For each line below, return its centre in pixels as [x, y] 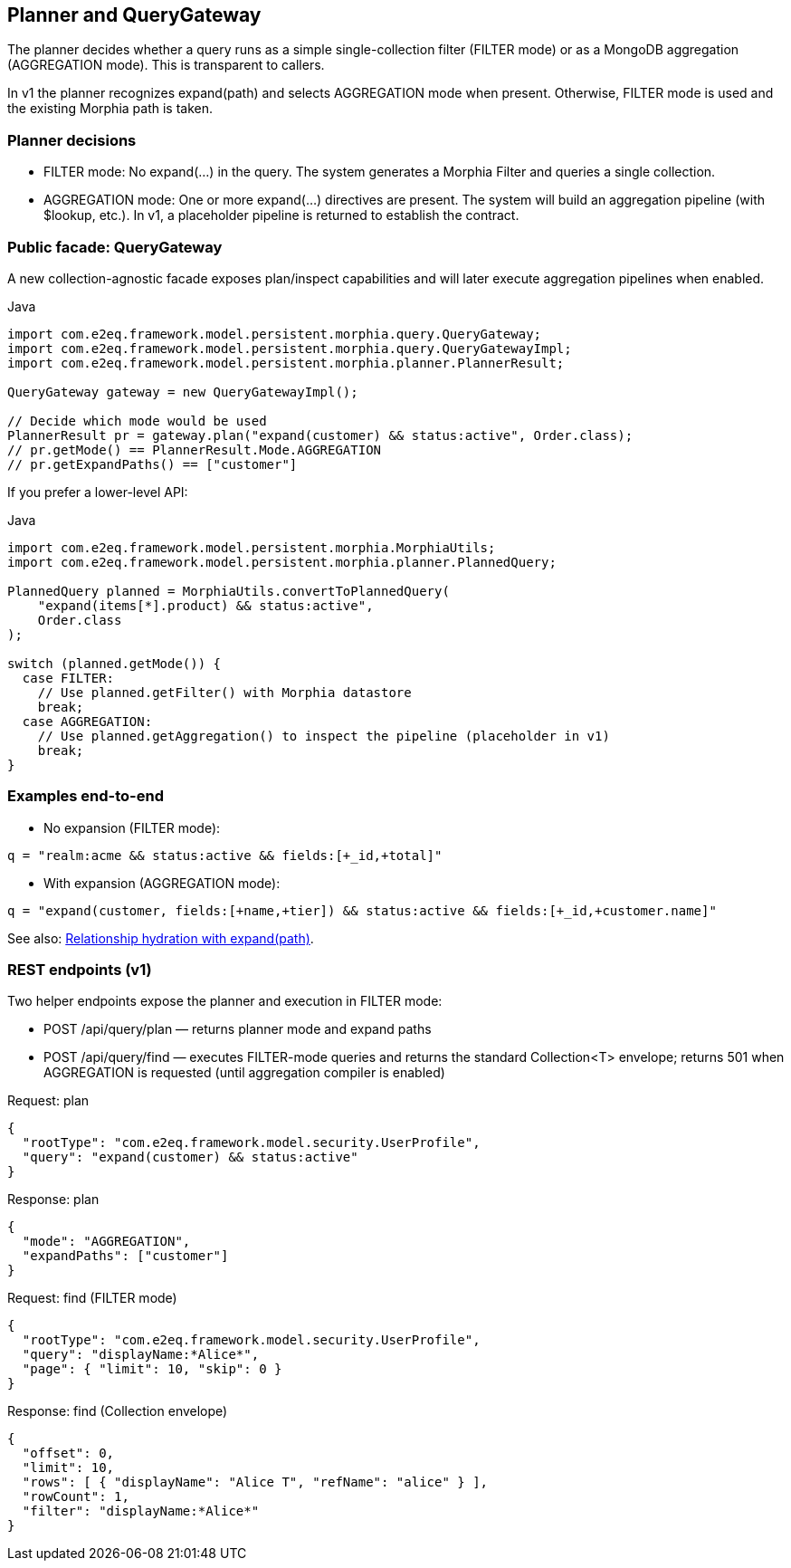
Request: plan [48, 1101]
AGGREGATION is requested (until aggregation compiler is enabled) [244, 1073]
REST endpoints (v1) [80, 970]
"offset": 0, [68, 1453]
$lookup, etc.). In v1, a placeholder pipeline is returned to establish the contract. [281, 215]
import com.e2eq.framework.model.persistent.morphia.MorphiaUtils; [252, 547]
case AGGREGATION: [87, 721]
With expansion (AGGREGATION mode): [162, 883]
